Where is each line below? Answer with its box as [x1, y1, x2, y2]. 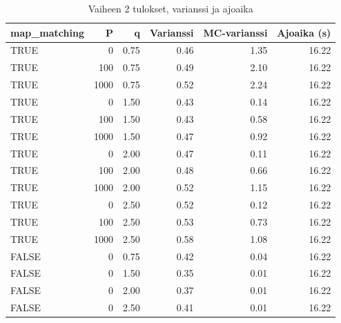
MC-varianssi [203, 25, 268, 39]
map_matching [10, 25, 84, 39]
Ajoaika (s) [277, 25, 331, 39]
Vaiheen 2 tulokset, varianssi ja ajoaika [88, 1, 253, 15]
